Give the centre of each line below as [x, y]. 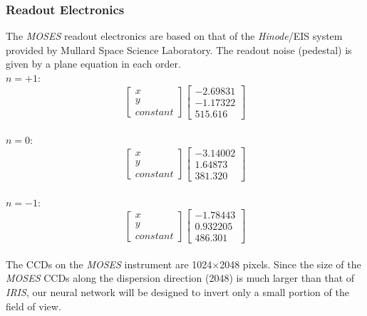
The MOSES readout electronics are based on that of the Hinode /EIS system [174, 36]
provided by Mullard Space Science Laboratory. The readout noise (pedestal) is [179, 49]
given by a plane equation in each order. [93, 64]
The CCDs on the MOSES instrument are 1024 [109, 264]
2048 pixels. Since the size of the [290, 264]
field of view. [33, 306]
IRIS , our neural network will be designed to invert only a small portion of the [177, 292]
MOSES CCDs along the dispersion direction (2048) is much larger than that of [180, 278]
